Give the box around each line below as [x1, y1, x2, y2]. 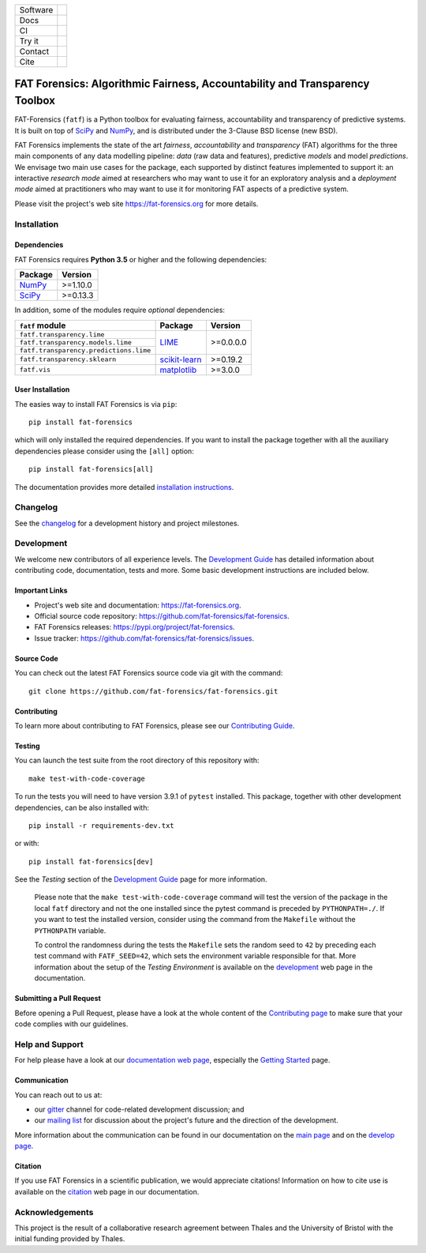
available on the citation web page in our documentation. [14, 1187, 200, 1196]
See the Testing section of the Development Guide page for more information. [14, 875, 267, 884]
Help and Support [14, 1039, 84, 1050]
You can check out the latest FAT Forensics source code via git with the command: [14, 668, 283, 678]
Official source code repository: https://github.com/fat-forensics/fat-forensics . [34, 611, 290, 620]
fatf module [19, 320, 66, 331]
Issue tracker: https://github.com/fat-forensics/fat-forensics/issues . [34, 633, 255, 643]
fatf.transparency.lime [19, 330, 105, 339]
